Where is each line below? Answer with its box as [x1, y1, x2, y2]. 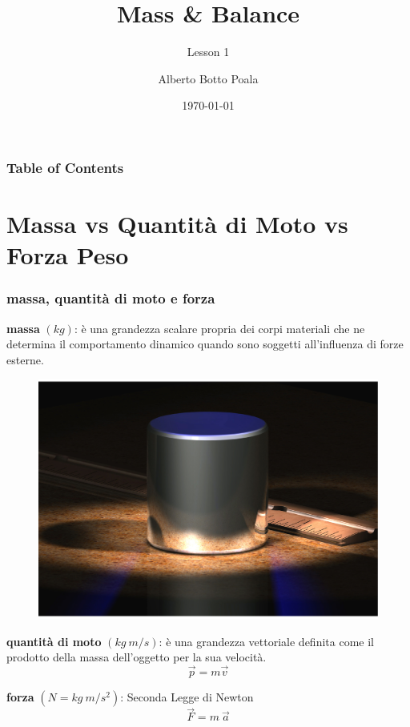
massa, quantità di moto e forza [6, 288, 215, 308]
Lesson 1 [187, 43, 230, 60]
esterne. [6, 351, 44, 368]
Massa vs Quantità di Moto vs [6, 207, 348, 240]
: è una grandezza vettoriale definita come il [159, 633, 374, 649]
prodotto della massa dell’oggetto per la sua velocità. [6, 649, 267, 665]
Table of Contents [6, 157, 124, 177]
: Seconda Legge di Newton [120, 689, 254, 705]
